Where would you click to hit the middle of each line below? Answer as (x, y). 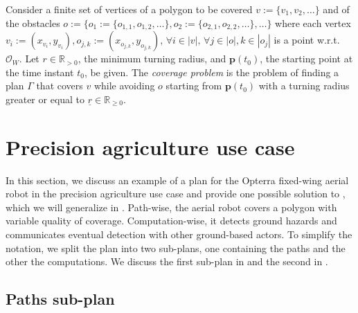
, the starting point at (306, 59)
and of (336, 9)
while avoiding (124, 86)
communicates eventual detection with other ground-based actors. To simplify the (179, 234)
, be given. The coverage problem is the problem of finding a (212, 72)
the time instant (40, 72)
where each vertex (313, 23)
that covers (60, 86)
